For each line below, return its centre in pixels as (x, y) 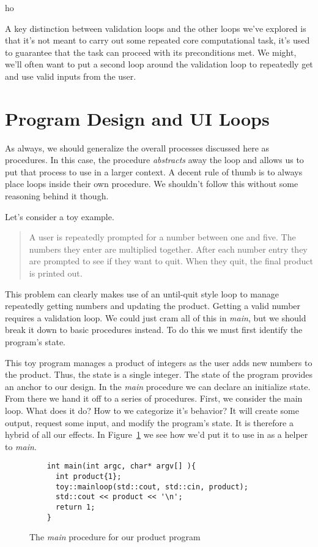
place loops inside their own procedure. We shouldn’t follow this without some (152, 184)
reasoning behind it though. (57, 196)
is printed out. (56, 273)
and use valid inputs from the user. (71, 76)
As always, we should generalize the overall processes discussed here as (137, 147)
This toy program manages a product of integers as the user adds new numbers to (159, 362)
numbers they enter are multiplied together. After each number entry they (168, 249)
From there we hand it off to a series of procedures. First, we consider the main (154, 398)
